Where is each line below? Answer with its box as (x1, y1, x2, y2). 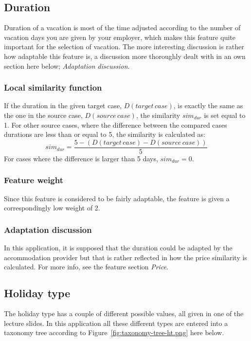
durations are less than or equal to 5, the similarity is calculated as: (4, 129, 205, 139)
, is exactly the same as (173, 100, 243, 111)
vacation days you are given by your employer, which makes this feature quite (4, 32, 235, 42)
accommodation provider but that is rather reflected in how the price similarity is (4, 252, 247, 262)
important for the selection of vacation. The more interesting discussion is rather (4, 41, 244, 52)
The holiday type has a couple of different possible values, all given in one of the (4, 308, 244, 319)
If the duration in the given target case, (4, 100, 122, 111)
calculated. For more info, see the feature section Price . (4, 262, 168, 272)
